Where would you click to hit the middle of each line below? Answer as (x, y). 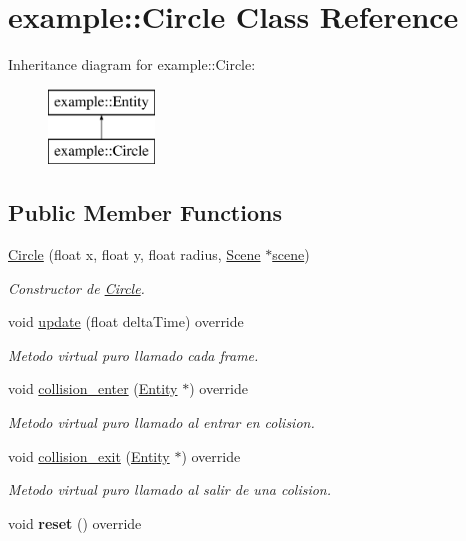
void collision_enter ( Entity (93, 388)
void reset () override (75, 522)
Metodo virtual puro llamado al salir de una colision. (170, 489)
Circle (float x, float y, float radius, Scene (134, 254)
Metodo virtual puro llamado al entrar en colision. (161, 422)
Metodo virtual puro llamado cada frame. (133, 354)
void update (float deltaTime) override (126, 321)
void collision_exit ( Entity (89, 455)
